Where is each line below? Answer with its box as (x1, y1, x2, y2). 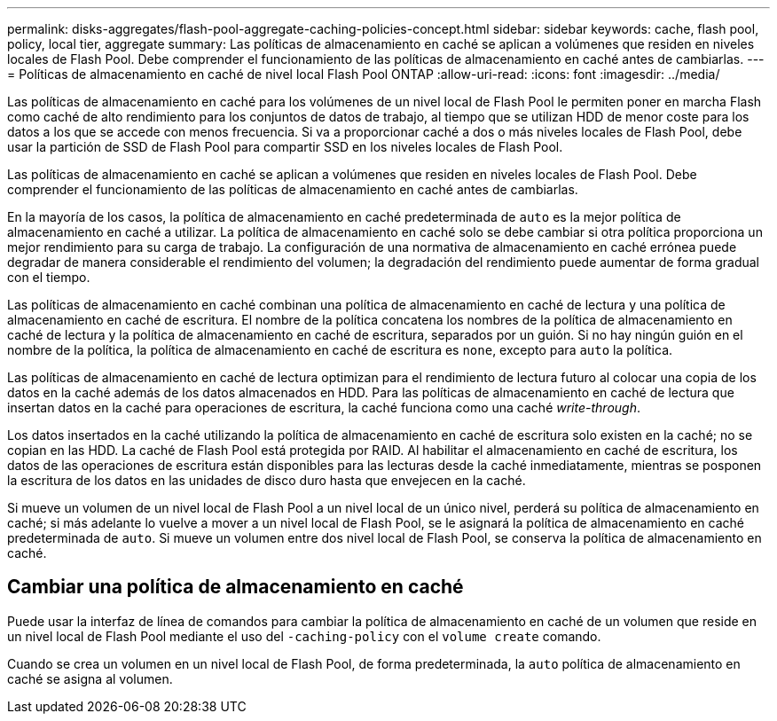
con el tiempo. (7, 270, 90, 285)
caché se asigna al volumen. (7, 670, 173, 686)
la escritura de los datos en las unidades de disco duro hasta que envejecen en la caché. (7, 473, 526, 488)
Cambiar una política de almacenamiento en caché (7, 576, 464, 599)
